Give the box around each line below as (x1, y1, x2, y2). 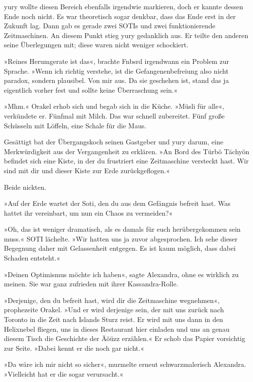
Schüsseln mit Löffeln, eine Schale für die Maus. (4, 120, 147, 130)
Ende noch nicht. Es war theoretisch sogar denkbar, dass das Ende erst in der (4, 11, 236, 21)
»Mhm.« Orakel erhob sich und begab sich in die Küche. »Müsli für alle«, (4, 101, 224, 111)
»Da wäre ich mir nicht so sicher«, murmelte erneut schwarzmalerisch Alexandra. (4, 359, 246, 369)
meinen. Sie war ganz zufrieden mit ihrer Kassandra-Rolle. (4, 279, 178, 289)
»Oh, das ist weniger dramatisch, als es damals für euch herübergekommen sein (4, 224, 241, 234)
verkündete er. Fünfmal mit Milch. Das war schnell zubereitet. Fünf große (4, 110, 225, 121)
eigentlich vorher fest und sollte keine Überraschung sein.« (4, 84, 178, 95)
